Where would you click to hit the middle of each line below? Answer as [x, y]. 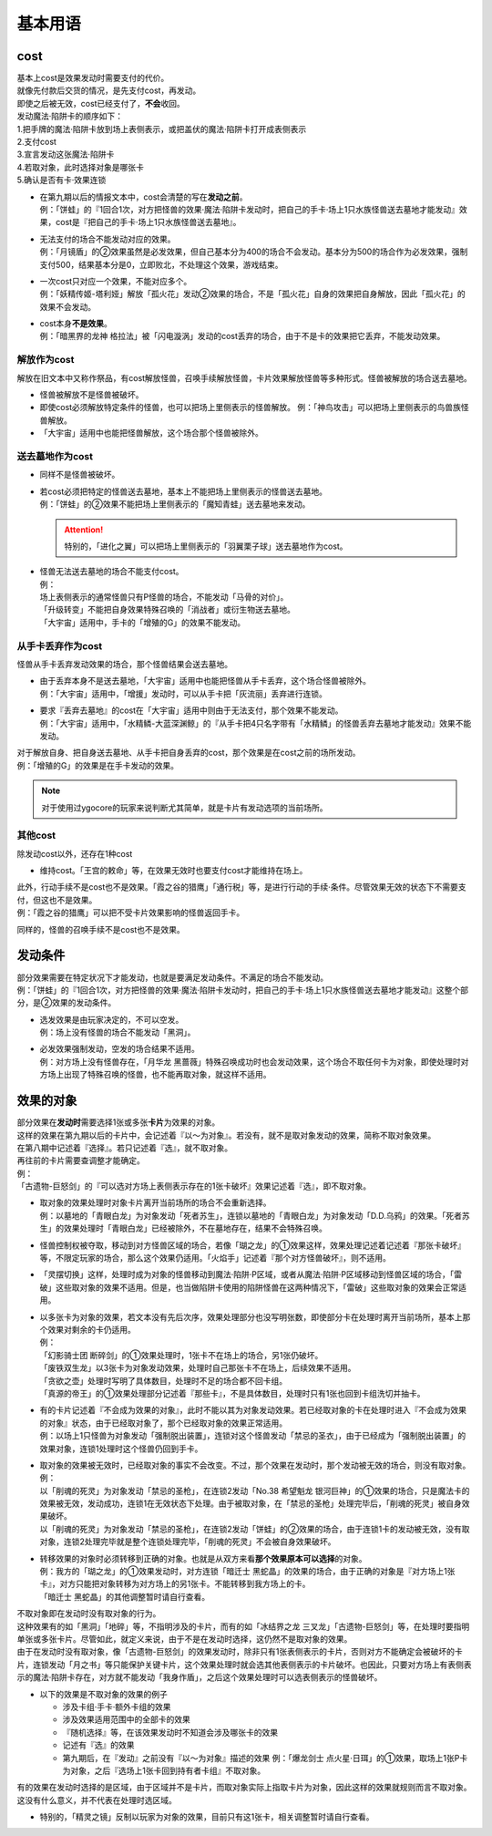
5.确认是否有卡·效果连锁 [61, 180]
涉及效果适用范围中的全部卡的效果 [126, 1719]
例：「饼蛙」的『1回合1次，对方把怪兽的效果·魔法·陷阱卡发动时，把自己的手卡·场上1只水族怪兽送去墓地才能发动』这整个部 [243, 990]
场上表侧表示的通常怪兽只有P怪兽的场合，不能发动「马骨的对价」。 [164, 597]
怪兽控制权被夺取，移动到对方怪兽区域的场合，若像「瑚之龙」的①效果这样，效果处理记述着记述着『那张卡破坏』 [253, 1245]
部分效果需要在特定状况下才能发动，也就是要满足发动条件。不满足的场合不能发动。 [172, 977]
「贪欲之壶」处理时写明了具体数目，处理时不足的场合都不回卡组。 [163, 1380]
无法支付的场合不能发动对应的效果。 [108, 239]
